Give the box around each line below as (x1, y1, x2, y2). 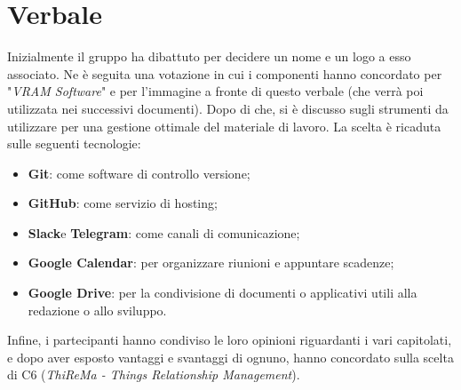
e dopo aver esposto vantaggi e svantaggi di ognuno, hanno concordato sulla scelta (7, 347, 454, 366)
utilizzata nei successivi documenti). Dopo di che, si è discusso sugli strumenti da (7, 99, 449, 117)
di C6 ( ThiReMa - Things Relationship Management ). (7, 365, 300, 384)
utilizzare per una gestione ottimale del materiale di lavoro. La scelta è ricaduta (7, 116, 441, 135)
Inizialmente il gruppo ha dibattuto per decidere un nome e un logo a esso (7, 47, 411, 66)
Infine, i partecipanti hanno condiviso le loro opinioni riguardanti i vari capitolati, (7, 330, 452, 349)
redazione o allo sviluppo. (28, 300, 167, 319)
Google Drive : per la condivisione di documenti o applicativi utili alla (28, 283, 417, 302)
